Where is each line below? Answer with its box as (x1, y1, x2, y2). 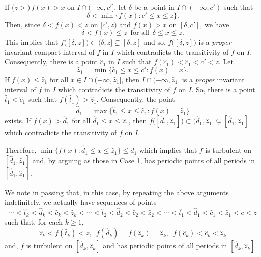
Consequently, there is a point (5, 56, 98, 67)
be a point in (134, 2, 175, 12)
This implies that (5, 36, 59, 47)
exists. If (5, 115, 31, 126)
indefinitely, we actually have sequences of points (5, 197, 157, 207)
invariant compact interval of (5, 46, 95, 57)
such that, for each (5, 216, 63, 227)
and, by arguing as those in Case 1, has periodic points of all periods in (32, 155, 255, 165)
